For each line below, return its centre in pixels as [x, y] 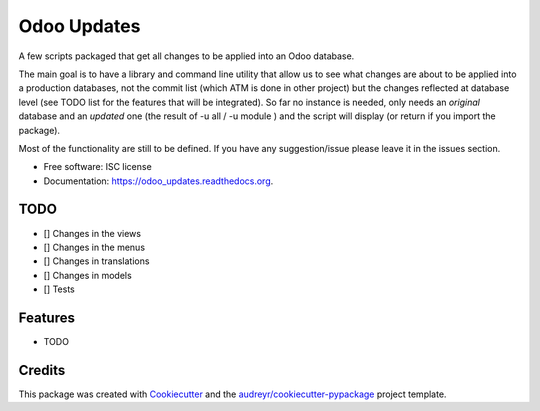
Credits [42, 370]
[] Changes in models [87, 275]
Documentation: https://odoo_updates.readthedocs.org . [158, 181]
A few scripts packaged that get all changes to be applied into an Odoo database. [186, 56]
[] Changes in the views [92, 233]
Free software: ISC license [97, 167]
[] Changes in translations [96, 261]
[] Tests [59, 289]
